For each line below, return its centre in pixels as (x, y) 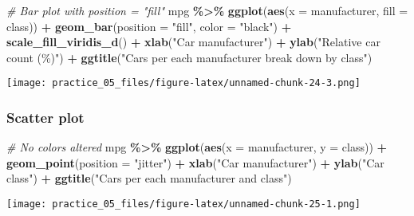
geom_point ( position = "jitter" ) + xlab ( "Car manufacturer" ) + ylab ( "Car (195, 162)
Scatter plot (45, 117)
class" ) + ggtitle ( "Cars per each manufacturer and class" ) (149, 178)
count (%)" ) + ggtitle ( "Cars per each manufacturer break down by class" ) (189, 57)
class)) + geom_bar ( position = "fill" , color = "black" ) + (149, 26)
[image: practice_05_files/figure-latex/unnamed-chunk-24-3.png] (183, 83)
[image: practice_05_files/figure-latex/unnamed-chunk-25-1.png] (183, 204)
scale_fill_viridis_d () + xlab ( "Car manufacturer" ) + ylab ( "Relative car (193, 42)
